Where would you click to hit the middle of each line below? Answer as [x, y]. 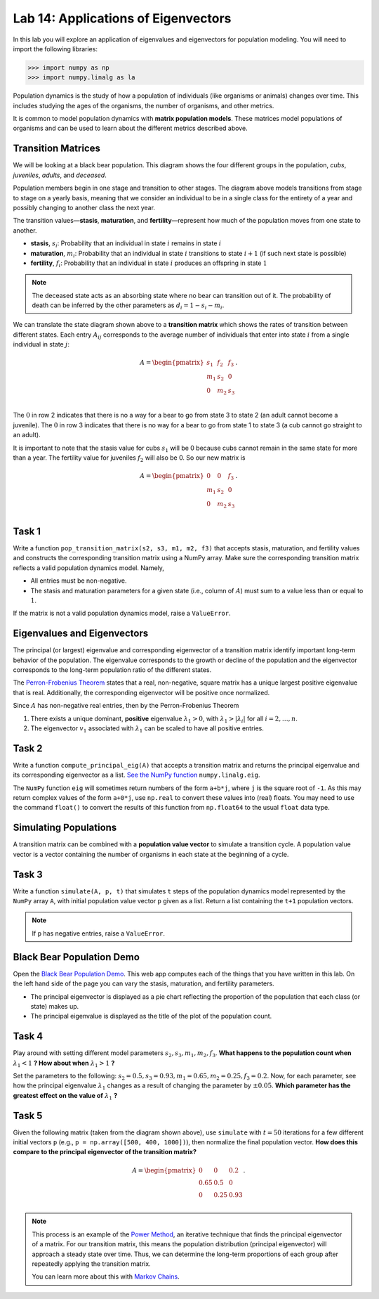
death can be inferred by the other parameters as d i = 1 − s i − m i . [128, 306]
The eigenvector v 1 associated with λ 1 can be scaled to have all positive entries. [147, 729]
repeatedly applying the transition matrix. [91, 1264]
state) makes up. [55, 1006]
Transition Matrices [57, 149]
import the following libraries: [55, 49]
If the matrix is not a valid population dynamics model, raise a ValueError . [122, 613]
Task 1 [27, 531]
